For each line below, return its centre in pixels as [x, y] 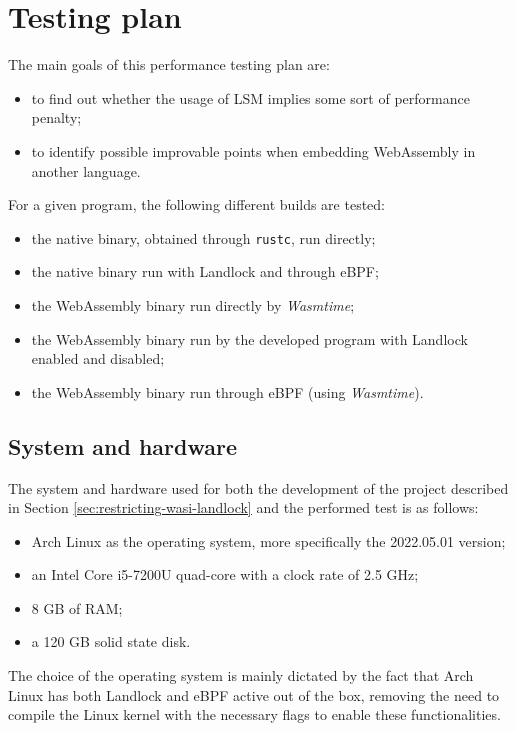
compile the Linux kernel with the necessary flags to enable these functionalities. [254, 714]
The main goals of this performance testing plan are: [169, 64]
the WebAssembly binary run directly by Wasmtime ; [193, 304]
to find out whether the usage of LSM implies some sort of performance [250, 97]
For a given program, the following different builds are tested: [197, 204]
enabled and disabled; [98, 358]
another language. [86, 170]
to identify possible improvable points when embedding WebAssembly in [253, 150]
